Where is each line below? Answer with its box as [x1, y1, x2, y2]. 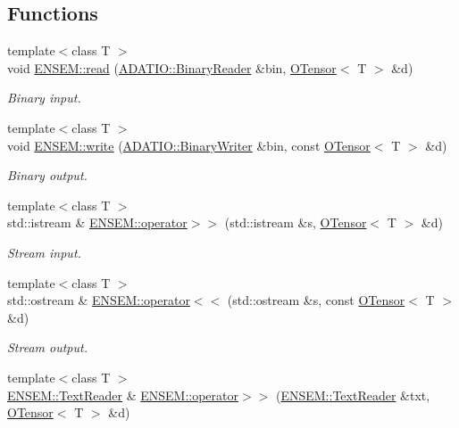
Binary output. [7, 166, 88, 185]
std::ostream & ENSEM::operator [7, 291, 190, 309]
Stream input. [7, 243, 81, 261]
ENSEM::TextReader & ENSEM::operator [7, 385, 238, 404]
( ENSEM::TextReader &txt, [275, 385, 430, 404]
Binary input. [7, 88, 81, 107]
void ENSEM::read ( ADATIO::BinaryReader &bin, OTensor [7, 58, 337, 77]
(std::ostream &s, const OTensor [227, 291, 405, 309]
